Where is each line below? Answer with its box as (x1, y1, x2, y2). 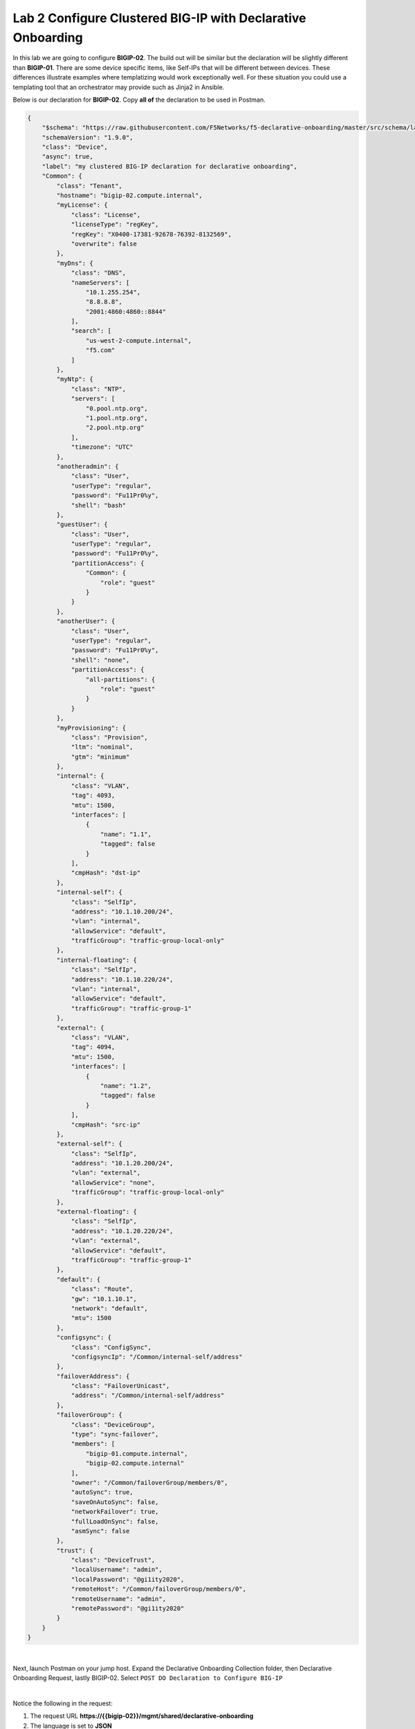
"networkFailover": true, (71, 1508, 159, 1516)
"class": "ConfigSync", (71, 1343, 152, 1351)
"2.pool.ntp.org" (85, 424, 145, 432)
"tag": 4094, (71, 1043, 116, 1051)
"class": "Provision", (71, 733, 148, 741)
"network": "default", (71, 1304, 148, 1312)
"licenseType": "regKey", (71, 221, 159, 228)
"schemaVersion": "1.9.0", (41, 133, 134, 141)
